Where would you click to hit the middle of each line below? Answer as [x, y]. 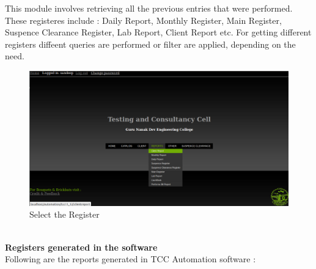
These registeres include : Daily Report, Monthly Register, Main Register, [143, 20]
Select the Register [64, 214]
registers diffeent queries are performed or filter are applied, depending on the [150, 44]
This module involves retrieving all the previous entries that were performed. [149, 8]
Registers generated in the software [81, 247]
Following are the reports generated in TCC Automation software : [130, 259]
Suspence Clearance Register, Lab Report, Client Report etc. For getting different [158, 32]
